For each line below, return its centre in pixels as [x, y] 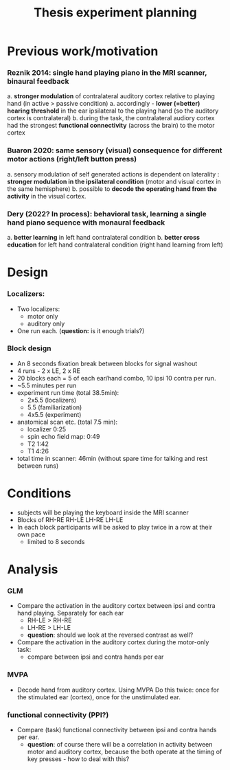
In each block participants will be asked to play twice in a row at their [115, 527]
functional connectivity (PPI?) [58, 714]
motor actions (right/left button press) [72, 159]
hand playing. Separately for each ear [70, 613]
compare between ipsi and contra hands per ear [95, 657]
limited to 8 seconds [56, 541]
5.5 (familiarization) [55, 407]
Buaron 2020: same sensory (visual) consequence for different [115, 150]
